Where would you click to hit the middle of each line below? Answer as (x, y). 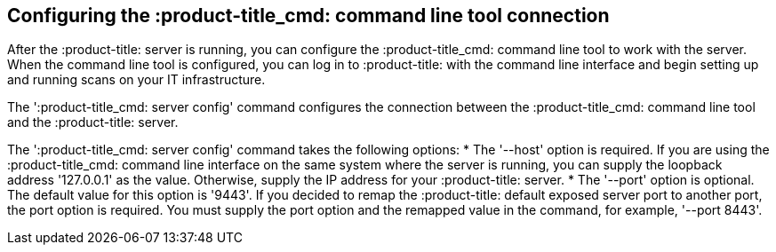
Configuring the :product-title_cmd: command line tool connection (308, 16)
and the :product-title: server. (93, 122)
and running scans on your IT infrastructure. (136, 80)
